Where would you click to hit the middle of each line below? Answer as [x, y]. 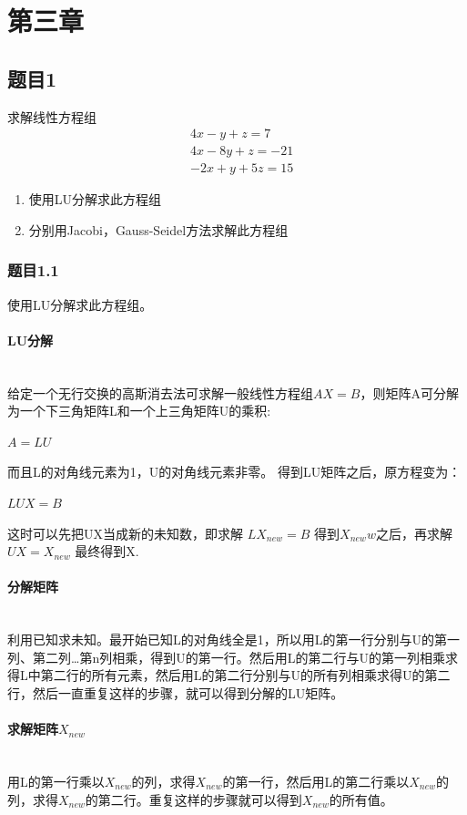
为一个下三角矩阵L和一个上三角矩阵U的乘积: [139, 411]
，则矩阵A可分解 [409, 392]
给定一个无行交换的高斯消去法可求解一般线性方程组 [160, 392]
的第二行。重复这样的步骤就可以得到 [193, 799]
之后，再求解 [414, 533]
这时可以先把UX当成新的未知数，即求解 [125, 533]
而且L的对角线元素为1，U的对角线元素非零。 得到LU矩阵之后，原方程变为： [234, 472]
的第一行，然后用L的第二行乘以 [316, 781]
